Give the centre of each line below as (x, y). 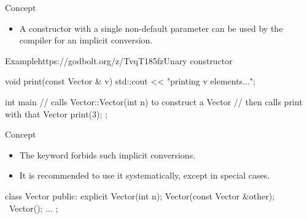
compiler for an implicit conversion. (86, 40)
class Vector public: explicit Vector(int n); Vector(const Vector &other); (140, 195)
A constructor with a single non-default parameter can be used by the (151, 28)
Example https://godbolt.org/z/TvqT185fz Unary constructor (119, 60)
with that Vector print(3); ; (56, 113)
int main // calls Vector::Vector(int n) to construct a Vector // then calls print (154, 101)
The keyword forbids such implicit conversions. (107, 154)
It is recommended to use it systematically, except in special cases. (145, 175)
